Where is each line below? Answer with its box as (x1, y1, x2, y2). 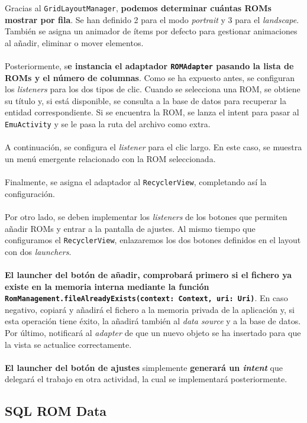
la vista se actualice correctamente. (5, 338, 132, 350)
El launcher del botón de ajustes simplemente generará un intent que (5, 361, 283, 373)
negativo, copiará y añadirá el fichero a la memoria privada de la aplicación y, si (5, 303, 295, 315)
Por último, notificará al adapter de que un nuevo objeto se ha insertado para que (5, 327, 301, 338)
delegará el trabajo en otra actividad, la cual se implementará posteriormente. (5, 373, 287, 385)
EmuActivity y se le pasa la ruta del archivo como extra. (5, 118, 211, 130)
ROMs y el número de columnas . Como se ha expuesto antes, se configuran (5, 71, 295, 83)
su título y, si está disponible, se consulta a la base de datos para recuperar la (5, 94, 286, 106)
